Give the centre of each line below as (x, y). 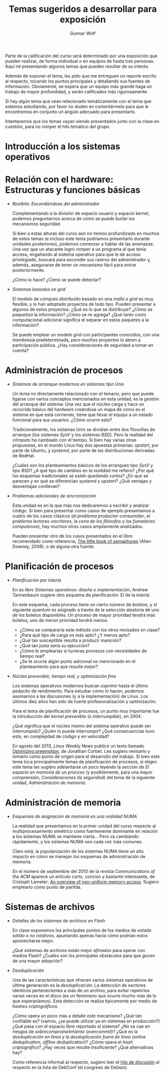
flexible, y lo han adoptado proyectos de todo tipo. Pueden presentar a (84, 304)
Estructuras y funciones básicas (73, 190)
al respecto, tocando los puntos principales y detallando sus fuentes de (78, 81)
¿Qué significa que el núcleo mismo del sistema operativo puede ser (82, 726)
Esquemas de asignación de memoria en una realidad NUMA (74, 816)
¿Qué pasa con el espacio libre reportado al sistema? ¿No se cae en (81, 1026)
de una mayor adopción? (37, 961)
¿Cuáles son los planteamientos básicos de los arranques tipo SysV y (83, 465)
